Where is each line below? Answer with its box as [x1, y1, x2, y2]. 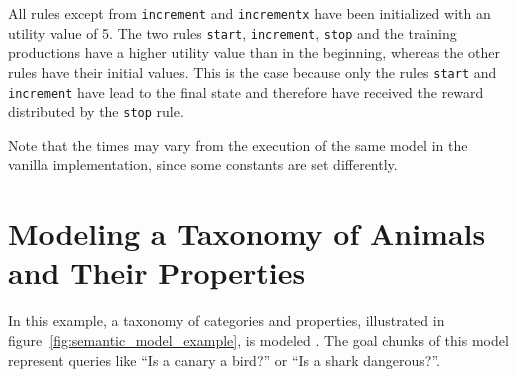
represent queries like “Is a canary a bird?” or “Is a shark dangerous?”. [8, 349, 441, 370]
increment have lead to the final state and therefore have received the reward [8, 81, 484, 102]
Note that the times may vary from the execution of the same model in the [8, 134, 468, 155]
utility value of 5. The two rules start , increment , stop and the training [8, 22, 457, 43]
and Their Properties [8, 252, 306, 293]
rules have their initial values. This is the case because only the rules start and [8, 61, 497, 82]
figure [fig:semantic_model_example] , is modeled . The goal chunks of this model [8, 329, 509, 350]
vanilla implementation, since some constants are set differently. [8, 154, 398, 175]
